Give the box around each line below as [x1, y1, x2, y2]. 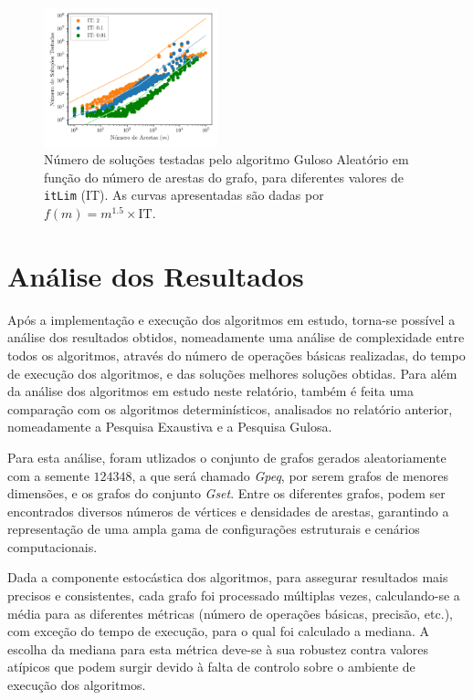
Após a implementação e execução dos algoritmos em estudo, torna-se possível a [7, 309, 456, 329]
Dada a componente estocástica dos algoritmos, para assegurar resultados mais [7, 568, 448, 587]
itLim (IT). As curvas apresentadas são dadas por [44, 185, 324, 204]
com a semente [7, 465, 89, 485]
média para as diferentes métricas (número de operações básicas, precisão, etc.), [7, 603, 453, 622]
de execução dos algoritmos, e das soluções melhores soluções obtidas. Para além [7, 363, 457, 382]
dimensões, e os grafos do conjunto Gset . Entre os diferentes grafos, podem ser [7, 484, 446, 503]
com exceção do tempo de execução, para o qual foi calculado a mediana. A [7, 622, 429, 641]
